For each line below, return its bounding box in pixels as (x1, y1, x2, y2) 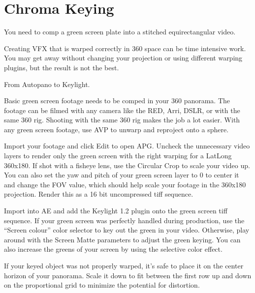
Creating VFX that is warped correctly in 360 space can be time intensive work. (4, 43, 246, 53)
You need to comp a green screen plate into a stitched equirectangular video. (4, 27, 236, 37)
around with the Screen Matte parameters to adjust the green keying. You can (4, 234, 241, 244)
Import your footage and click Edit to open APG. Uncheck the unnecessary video (4, 141, 250, 151)
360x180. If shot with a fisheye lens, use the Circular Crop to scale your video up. (4, 160, 250, 170)
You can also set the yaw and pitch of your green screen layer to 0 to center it (4, 170, 239, 180)
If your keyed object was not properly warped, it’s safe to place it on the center (4, 261, 244, 270)
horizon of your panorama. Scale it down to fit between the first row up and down (4, 270, 252, 280)
